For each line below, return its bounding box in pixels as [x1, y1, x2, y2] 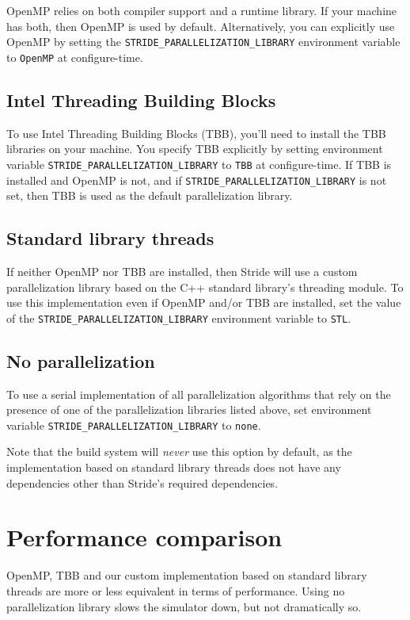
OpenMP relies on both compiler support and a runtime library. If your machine [6, 2, 397, 18]
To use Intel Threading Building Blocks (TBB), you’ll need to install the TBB [6, 124, 386, 141]
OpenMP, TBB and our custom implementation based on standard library [6, 567, 367, 584]
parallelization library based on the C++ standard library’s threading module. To [6, 278, 404, 295]
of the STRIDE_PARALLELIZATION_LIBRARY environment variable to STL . [6, 309, 351, 326]
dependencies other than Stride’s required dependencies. [6, 474, 279, 491]
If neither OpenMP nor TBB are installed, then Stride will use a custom [6, 263, 358, 279]
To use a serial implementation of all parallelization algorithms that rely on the [6, 385, 391, 402]
